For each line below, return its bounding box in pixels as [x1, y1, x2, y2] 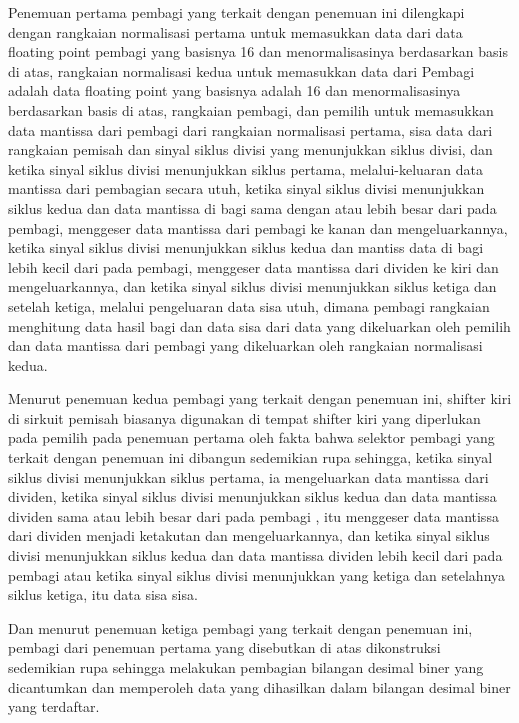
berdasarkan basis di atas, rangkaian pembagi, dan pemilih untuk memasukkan [8, 99, 494, 120]
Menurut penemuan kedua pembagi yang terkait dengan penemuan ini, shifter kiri [8, 388, 512, 409]
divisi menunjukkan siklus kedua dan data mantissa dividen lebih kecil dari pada [8, 545, 503, 566]
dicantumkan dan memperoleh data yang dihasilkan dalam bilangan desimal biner [8, 676, 511, 697]
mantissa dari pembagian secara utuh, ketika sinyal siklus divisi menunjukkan [8, 178, 485, 199]
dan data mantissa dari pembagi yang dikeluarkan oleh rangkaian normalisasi [8, 335, 483, 356]
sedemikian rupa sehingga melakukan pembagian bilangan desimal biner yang [8, 657, 484, 677]
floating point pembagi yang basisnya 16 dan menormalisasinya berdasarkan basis [8, 41, 509, 62]
